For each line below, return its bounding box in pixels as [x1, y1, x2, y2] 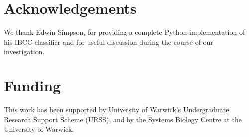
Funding [4, 75, 61, 96]
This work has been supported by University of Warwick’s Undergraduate [4, 104, 229, 115]
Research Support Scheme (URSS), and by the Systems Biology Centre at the [4, 114, 242, 124]
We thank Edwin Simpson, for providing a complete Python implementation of [4, 27, 245, 37]
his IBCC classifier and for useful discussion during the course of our [4, 36, 213, 47]
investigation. [4, 46, 45, 57]
